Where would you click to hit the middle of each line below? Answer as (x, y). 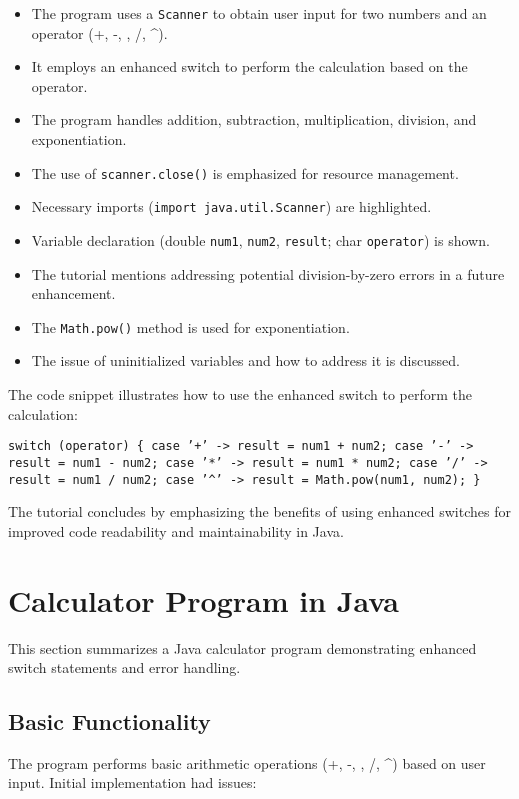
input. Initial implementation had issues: (132, 782)
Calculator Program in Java (203, 599)
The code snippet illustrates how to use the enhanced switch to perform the (240, 394)
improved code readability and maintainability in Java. (176, 530)
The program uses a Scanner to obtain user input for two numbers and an (259, 13)
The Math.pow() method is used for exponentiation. (190, 326)
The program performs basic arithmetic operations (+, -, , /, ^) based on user (247, 762)
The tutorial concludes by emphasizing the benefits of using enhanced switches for (259, 511)
